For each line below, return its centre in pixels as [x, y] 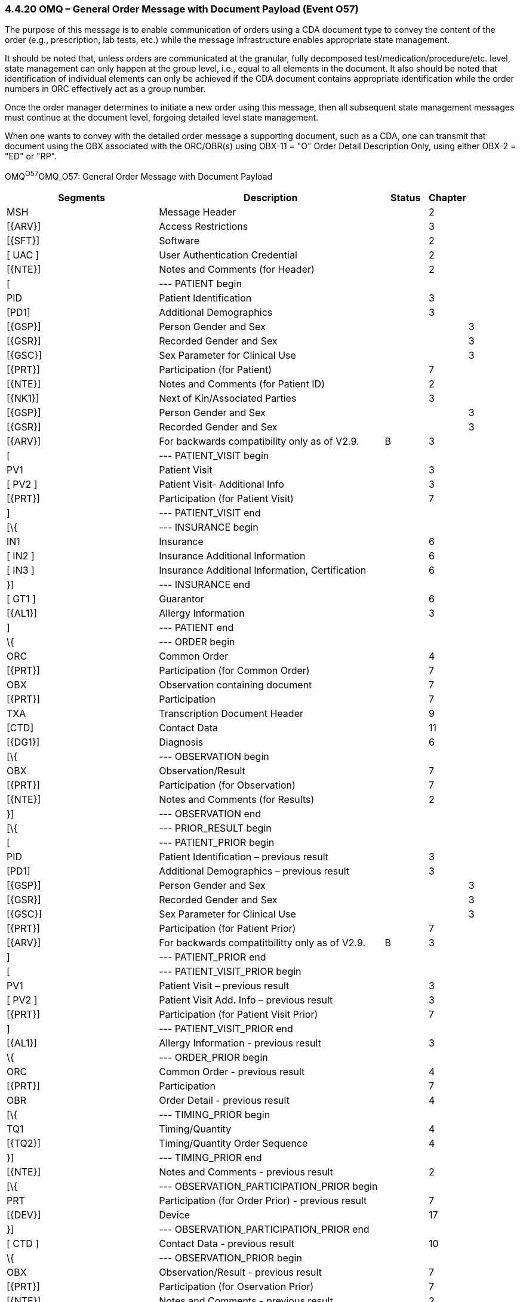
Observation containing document [236, 685]
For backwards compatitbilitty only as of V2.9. [262, 943]
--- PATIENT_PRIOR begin [217, 843]
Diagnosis [181, 742]
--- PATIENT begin [200, 284]
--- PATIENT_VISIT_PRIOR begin [230, 972]
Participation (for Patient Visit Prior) [239, 1015]
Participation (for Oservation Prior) [236, 1287]
